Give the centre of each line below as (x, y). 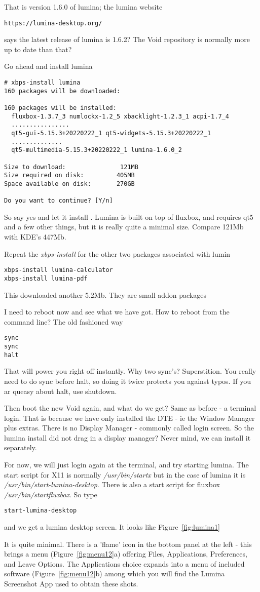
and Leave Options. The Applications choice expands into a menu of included (124, 563)
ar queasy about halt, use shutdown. (61, 391)
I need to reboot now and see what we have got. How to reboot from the (117, 312)
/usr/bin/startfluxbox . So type (51, 494)
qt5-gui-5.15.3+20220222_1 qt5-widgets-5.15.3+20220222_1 (111, 133)
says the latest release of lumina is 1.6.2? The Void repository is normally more (127, 39)
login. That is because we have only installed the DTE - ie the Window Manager (129, 418)
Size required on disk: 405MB (69, 175)
